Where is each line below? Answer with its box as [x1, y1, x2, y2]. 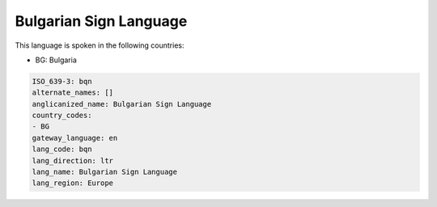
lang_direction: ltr [32, 156, 113, 165]
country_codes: [32, 111, 92, 120]
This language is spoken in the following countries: [15, 40, 185, 50]
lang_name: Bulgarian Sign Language [32, 167, 178, 177]
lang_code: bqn [32, 145, 92, 154]
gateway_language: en [32, 133, 118, 142]
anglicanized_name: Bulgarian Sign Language [32, 99, 212, 108]
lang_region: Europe [32, 179, 113, 188]
